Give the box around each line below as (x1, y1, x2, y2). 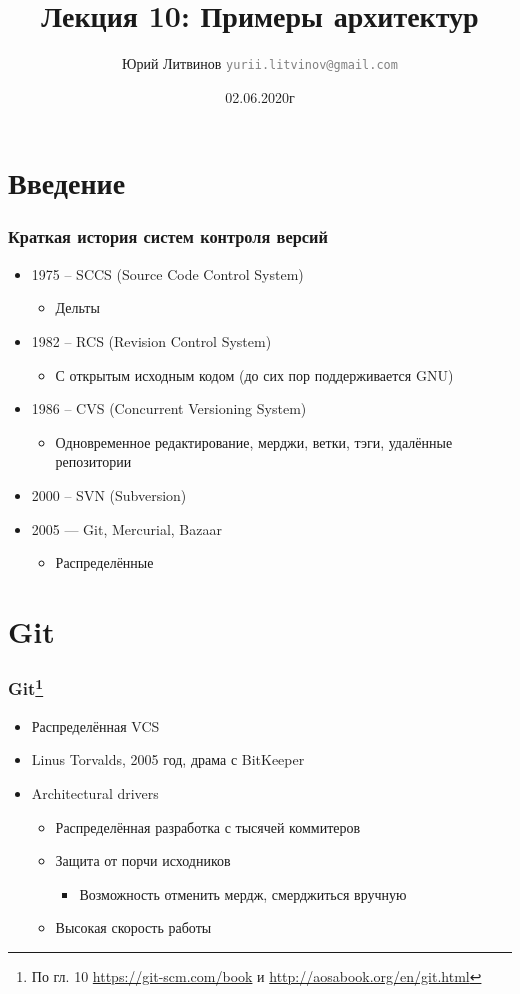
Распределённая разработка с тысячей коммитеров (55, 816, 361, 837)
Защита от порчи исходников (55, 850, 231, 871)
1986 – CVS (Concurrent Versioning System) (31, 398, 307, 419)
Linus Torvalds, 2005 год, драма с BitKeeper (31, 749, 305, 770)
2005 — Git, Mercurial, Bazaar (31, 518, 222, 539)
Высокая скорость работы (55, 917, 212, 938)
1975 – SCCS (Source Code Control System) (31, 263, 304, 284)
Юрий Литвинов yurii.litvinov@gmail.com (122, 53, 398, 74)
